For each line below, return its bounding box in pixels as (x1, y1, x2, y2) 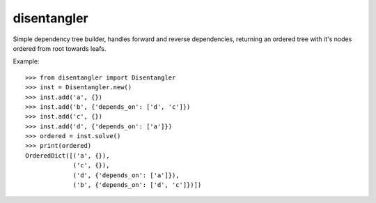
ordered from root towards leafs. (13, 44, 107, 52)
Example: (13, 57, 40, 66)
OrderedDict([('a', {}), (25, 151, 110, 160)
